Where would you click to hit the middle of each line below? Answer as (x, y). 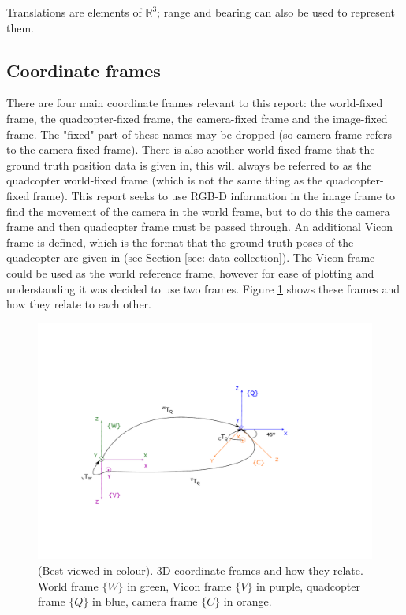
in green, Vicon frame (179, 585)
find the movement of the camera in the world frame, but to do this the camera (198, 211)
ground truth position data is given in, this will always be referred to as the (189, 164)
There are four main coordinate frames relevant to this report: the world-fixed (195, 103)
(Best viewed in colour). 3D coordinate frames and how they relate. (201, 570)
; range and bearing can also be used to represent (276, 12)
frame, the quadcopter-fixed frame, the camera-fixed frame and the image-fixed (197, 118)
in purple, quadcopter (309, 585)
